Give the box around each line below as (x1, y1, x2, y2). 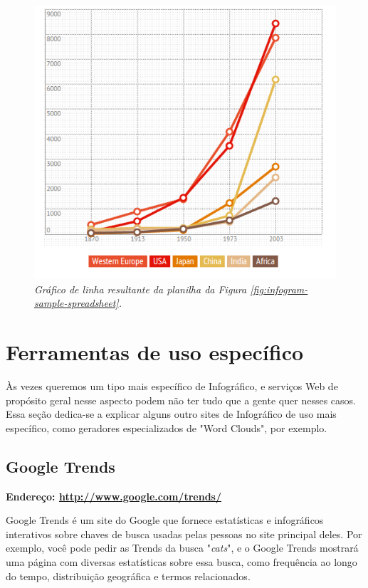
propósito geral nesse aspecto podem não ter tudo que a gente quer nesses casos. (6, 392, 356, 407)
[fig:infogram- (250, 281, 308, 296)
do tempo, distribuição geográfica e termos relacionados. (6, 568, 251, 583)
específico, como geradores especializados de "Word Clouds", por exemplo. (6, 420, 327, 435)
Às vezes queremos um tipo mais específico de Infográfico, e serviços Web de (6, 379, 338, 393)
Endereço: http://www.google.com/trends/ (6, 488, 221, 503)
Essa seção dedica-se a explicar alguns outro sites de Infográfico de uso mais (6, 406, 337, 421)
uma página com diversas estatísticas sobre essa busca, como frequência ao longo (6, 554, 357, 569)
